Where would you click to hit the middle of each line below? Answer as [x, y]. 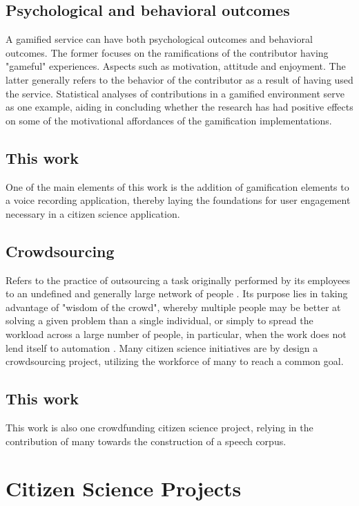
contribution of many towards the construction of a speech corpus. [146, 441]
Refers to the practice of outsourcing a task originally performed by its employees [178, 280]
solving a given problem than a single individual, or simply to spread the [159, 320]
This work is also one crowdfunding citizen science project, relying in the [159, 427]
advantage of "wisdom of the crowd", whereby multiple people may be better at [173, 307]
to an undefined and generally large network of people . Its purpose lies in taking [177, 293]
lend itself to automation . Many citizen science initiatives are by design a [162, 347]
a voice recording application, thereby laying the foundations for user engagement [178, 200]
